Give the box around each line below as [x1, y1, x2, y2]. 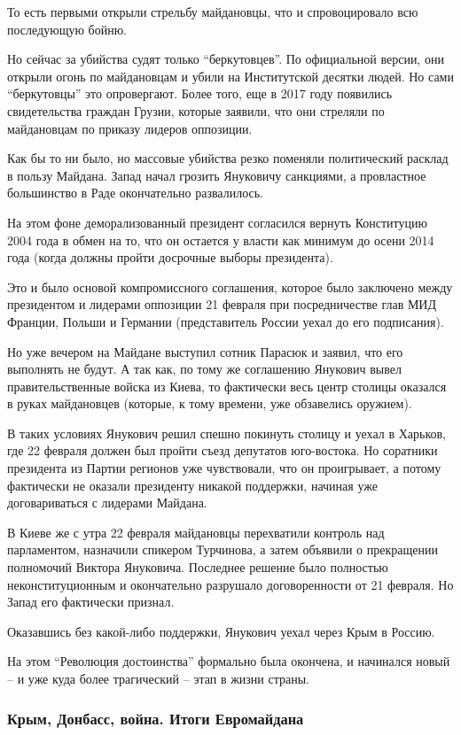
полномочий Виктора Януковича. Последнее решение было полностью [7, 558, 388, 576]
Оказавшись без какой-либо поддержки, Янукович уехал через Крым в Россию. [7, 622, 435, 640]
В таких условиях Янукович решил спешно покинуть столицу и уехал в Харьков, [7, 423, 446, 442]
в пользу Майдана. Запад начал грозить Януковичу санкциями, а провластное [7, 166, 426, 184]
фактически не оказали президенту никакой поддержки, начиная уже [7, 476, 378, 494]
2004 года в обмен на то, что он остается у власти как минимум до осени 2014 [7, 230, 434, 249]
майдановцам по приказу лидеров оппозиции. [7, 119, 253, 137]
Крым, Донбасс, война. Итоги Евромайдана [7, 707, 304, 729]
